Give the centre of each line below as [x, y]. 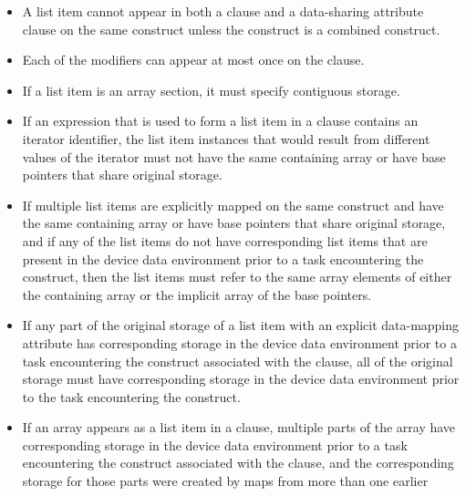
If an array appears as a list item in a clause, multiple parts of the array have [239, 427]
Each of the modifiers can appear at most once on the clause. [193, 60]
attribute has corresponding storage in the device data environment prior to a [239, 342]
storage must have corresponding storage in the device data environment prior [241, 379]
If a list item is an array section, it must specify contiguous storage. [211, 90]
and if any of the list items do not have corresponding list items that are [225, 240]
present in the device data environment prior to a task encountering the [223, 258]
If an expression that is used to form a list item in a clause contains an [220, 121]
